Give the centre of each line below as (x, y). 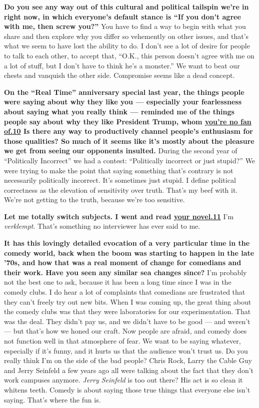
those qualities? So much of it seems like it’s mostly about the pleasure (129, 141)
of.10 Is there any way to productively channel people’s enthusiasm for (128, 131)
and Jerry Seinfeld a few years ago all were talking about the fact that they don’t (129, 370)
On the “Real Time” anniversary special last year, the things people (124, 92)
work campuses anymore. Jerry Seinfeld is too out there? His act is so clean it (123, 380)
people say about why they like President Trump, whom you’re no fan (128, 121)
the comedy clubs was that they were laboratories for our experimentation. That (127, 311)
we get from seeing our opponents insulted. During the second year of (121, 151)
